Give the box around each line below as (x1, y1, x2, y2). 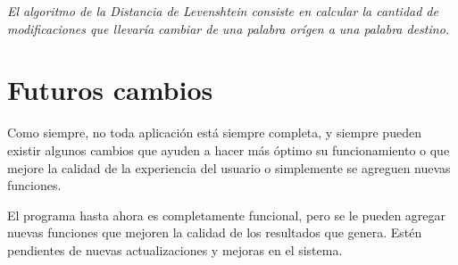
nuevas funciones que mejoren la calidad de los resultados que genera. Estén (7, 223, 422, 242)
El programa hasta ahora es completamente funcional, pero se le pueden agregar (7, 205, 446, 224)
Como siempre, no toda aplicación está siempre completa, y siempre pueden (7, 123, 421, 142)
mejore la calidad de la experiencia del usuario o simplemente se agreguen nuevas (7, 158, 451, 177)
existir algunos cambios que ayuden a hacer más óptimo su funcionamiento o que (7, 140, 450, 159)
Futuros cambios (7, 71, 213, 108)
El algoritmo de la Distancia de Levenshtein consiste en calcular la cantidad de (7, 2, 438, 20)
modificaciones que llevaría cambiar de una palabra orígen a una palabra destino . (7, 19, 450, 37)
